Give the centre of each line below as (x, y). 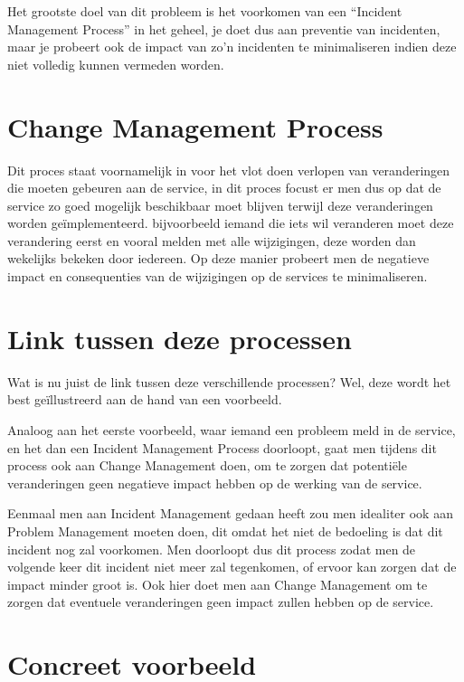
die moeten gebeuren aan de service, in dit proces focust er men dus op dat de (224, 188)
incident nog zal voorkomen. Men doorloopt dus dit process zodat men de (212, 549)
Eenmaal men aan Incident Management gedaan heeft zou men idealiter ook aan (230, 513)
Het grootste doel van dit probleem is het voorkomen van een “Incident (205, 11)
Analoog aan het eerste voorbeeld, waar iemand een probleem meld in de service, (232, 429)
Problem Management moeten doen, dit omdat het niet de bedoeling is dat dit (225, 530)
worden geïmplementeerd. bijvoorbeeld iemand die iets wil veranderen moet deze (231, 223)
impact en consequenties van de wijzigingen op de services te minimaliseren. (218, 276)
